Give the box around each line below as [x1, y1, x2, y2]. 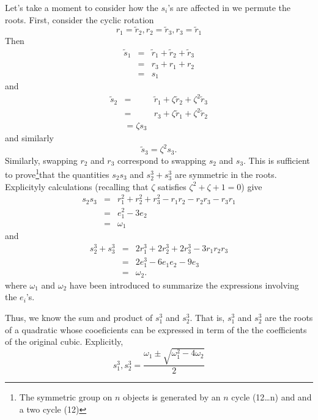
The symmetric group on [19, 391, 113, 403]
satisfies [157, 180, 187, 193]
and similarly [5, 131, 54, 144]
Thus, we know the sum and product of [5, 311, 153, 323]
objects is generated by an [122, 391, 221, 403]
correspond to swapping [117, 153, 206, 166]
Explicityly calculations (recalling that [5, 180, 149, 193]
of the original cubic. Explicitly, [5, 335, 124, 348]
